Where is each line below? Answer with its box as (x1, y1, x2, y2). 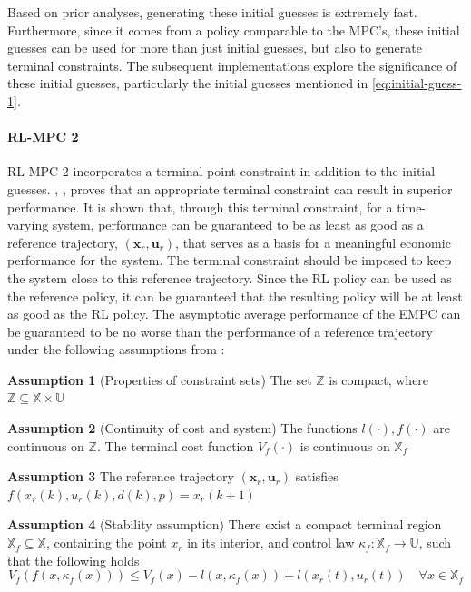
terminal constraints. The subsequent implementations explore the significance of (7, 55, 457, 74)
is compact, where (329, 370, 429, 389)
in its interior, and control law (187, 533, 355, 552)
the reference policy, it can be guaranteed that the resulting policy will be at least (7, 286, 463, 305)
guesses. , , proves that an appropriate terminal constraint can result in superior (7, 179, 453, 198)
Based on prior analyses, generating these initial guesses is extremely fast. (7, 3, 417, 21)
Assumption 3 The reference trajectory (7, 467, 234, 486)
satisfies (295, 467, 339, 486)
